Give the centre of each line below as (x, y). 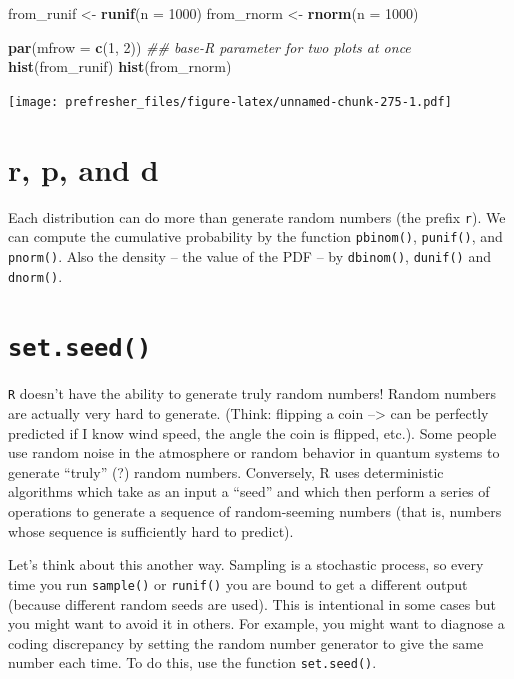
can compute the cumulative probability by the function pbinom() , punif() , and (255, 236)
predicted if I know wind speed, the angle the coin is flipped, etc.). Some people (252, 432)
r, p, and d (83, 168)
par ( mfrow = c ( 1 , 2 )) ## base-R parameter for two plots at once (209, 46)
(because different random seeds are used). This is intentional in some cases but (252, 603)
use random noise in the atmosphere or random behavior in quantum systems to (254, 452)
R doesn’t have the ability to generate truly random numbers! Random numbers (252, 393)
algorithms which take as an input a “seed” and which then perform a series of (249, 491)
